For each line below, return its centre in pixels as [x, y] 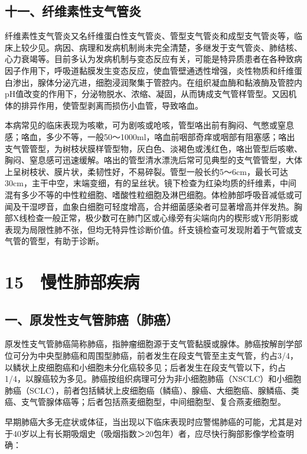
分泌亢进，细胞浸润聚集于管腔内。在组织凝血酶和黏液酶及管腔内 [178, 82]
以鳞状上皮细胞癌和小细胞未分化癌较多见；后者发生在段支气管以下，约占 [145, 367]
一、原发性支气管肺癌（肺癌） [92, 319]
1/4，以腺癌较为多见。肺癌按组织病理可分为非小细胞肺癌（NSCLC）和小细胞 [153, 379]
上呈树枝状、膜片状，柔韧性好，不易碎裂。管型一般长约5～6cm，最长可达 [146, 171]
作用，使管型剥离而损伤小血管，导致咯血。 [120, 105]
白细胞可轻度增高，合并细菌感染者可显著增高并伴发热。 [186, 206]
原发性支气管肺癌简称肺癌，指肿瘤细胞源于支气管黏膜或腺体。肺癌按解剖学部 [153, 344]
